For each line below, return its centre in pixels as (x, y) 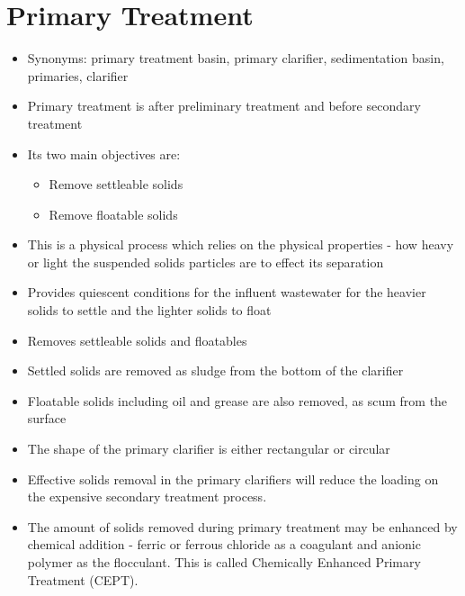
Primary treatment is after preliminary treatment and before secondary (224, 106)
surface (47, 418)
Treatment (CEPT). (83, 579)
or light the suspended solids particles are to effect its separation (206, 262)
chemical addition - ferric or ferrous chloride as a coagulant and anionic (224, 544)
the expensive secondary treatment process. (147, 497)
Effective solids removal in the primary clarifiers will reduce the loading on (233, 479)
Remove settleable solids (116, 184)
